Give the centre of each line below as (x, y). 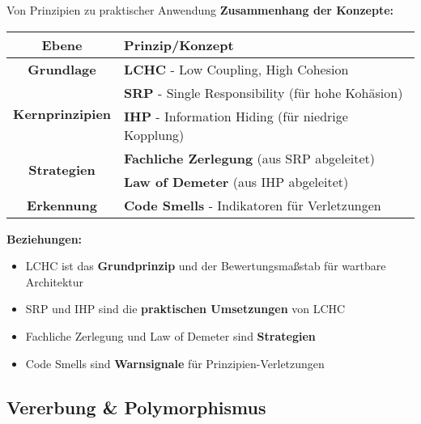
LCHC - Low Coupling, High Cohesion (236, 69)
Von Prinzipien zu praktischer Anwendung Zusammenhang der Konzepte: (200, 10)
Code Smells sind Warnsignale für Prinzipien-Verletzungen (175, 363)
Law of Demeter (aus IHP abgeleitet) (236, 181)
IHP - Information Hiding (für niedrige (236, 116)
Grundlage (62, 69)
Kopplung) (154, 134)
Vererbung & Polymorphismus (136, 407)
